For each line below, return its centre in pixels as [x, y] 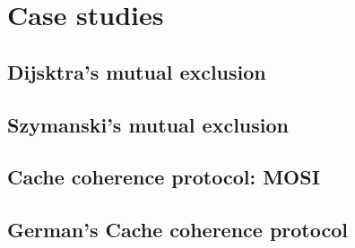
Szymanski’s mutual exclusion [148, 124]
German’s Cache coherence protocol [177, 230]
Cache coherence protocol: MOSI [164, 177]
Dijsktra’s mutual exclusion [137, 71]
